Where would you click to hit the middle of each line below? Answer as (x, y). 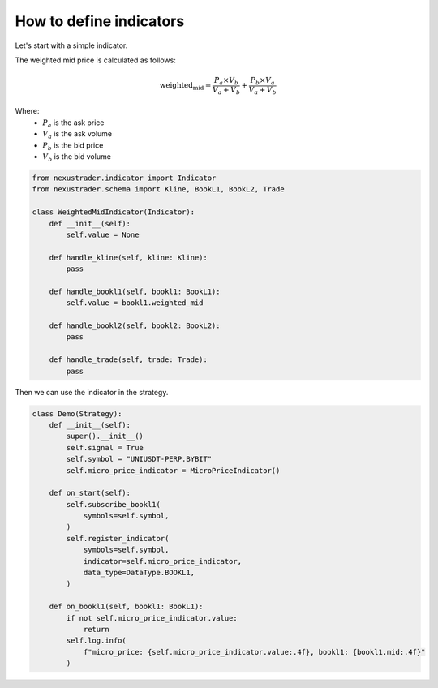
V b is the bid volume (77, 157)
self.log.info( (97, 641)
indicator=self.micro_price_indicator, (163, 561)
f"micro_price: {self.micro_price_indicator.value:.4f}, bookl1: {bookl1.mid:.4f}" (254, 652)
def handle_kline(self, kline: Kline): (129, 257)
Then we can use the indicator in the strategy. (92, 392)
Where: (27, 111)
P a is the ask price (73, 123)
